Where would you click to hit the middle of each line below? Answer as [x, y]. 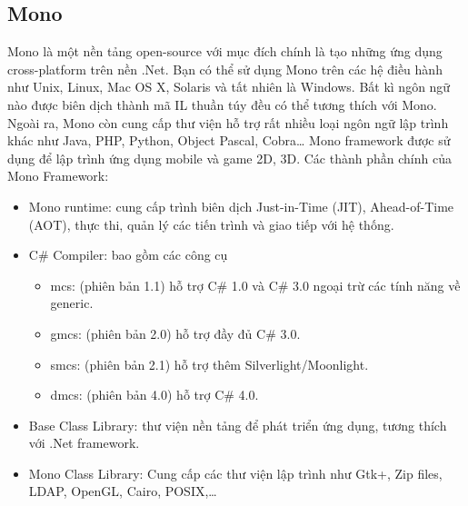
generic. [72, 303]
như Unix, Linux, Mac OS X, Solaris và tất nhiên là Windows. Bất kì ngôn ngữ [229, 87]
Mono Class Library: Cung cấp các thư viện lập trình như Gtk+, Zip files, [235, 473]
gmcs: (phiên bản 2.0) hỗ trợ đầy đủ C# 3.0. [175, 333]
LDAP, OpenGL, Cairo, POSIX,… [123, 491]
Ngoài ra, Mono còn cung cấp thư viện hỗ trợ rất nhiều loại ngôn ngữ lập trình [228, 122]
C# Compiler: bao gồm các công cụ [128, 255]
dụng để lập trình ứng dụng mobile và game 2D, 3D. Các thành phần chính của [229, 158]
